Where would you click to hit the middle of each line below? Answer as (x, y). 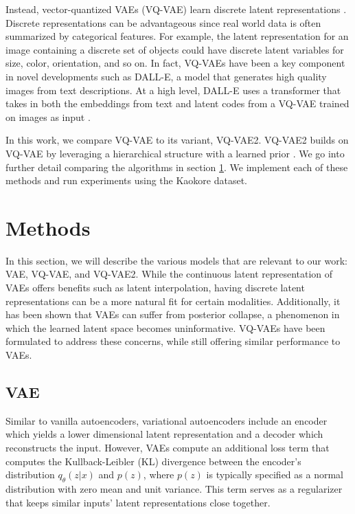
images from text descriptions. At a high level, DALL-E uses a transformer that (173, 90)
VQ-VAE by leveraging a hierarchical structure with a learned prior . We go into (175, 153)
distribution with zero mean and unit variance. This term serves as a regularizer (174, 488)
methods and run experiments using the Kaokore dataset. (126, 180)
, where (159, 474)
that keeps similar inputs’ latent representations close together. (138, 502)
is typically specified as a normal (275, 474)
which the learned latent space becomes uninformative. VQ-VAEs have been (165, 327)
